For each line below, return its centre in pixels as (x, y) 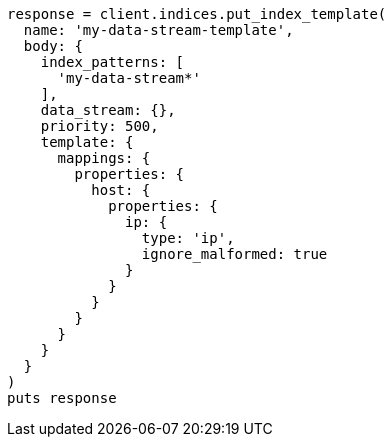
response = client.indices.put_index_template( (197, 14)
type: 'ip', (188, 238)
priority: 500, (99, 126)
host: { (121, 190)
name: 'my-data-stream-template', (158, 30)
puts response (62, 398)
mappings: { (104, 158)
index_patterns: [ (112, 62)
